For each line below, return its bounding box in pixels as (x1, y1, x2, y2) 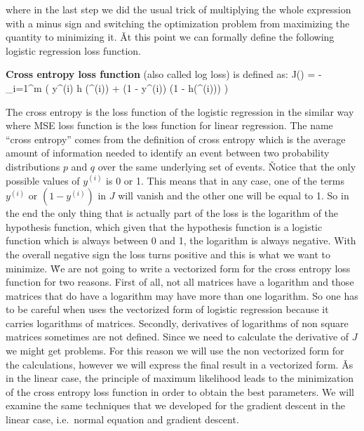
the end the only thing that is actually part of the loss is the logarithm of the (6, 206, 339, 220)
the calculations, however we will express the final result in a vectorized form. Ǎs (6, 357, 353, 371)
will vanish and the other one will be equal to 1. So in (118, 188, 349, 203)
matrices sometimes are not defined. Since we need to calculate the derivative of (6, 329, 349, 344)
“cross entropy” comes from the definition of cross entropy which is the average (6, 131, 346, 146)
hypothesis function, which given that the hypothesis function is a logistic (6, 219, 323, 234)
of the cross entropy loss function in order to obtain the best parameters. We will (6, 384, 354, 399)
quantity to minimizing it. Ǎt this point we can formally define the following (6, 29, 335, 44)
